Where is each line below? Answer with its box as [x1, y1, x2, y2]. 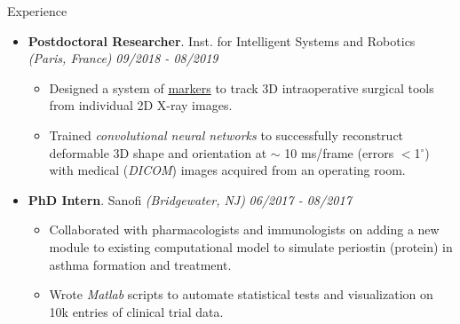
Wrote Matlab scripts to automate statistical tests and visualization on [49, 285, 433, 304]
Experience [7, 2, 67, 20]
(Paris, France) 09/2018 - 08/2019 [28, 49, 218, 67]
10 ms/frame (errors [284, 143, 394, 162]
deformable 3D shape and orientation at [49, 143, 267, 162]
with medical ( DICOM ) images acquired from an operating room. [49, 161, 406, 179]
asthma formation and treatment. [49, 255, 232, 273]
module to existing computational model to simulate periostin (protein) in [49, 237, 453, 256]
